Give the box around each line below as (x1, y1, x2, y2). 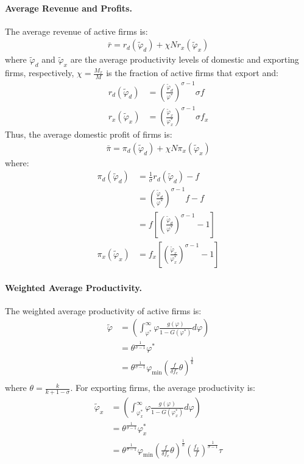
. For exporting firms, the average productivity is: (70, 381, 255, 394)
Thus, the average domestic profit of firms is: (5, 128, 172, 141)
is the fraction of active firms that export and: (106, 66, 278, 79)
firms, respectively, (5, 66, 74, 79)
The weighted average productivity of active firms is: (5, 304, 202, 317)
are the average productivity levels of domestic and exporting (70, 53, 299, 66)
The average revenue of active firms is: (5, 24, 148, 37)
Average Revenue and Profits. (5, 1, 132, 14)
